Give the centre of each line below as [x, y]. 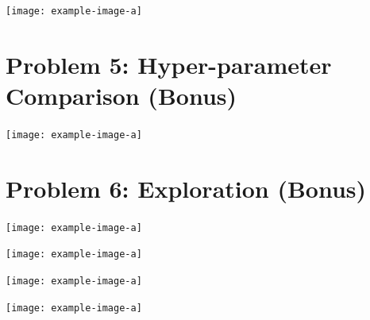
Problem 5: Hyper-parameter [169, 64]
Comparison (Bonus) [121, 96]
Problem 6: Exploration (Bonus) [186, 188]
